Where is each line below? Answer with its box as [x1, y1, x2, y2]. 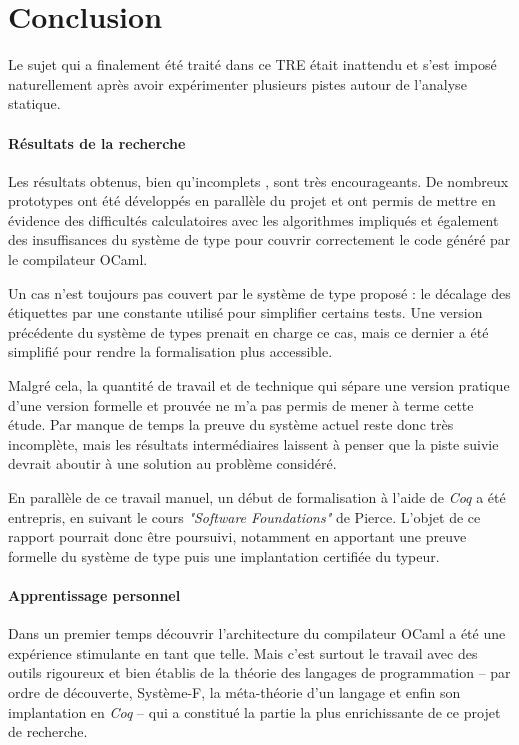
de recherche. [8, 721, 88, 742]
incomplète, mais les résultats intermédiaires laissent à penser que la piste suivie [8, 433, 499, 454]
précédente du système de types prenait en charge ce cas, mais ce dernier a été [8, 321, 489, 342]
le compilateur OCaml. [8, 249, 148, 270]
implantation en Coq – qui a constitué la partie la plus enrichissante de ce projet [8, 701, 501, 722]
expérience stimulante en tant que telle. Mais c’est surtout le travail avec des [8, 642, 478, 663]
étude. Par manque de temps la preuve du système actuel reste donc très [8, 414, 454, 435]
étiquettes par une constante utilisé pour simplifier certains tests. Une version [8, 302, 483, 323]
